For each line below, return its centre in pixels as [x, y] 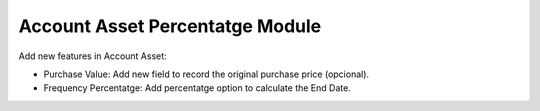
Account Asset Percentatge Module [170, 26]
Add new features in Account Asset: [92, 56]
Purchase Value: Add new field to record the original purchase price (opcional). [206, 74]
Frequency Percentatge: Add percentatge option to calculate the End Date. [197, 88]
